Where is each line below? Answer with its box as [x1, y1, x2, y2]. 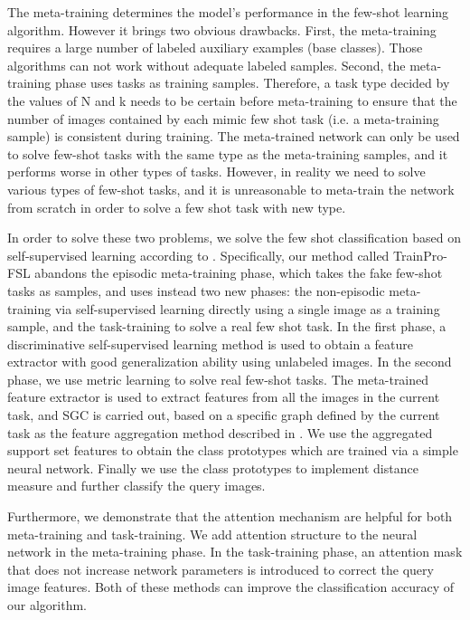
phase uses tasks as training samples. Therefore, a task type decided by [54, 73, 450, 92]
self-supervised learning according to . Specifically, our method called [7, 245, 390, 264]
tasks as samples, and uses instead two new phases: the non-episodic [7, 281, 385, 300]
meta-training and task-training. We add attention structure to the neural [7, 524, 418, 543]
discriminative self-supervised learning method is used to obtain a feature [7, 334, 414, 353]
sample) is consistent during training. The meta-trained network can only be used [7, 127, 460, 146]
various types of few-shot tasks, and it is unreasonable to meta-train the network [7, 179, 455, 198]
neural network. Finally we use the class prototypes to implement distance [7, 458, 418, 477]
